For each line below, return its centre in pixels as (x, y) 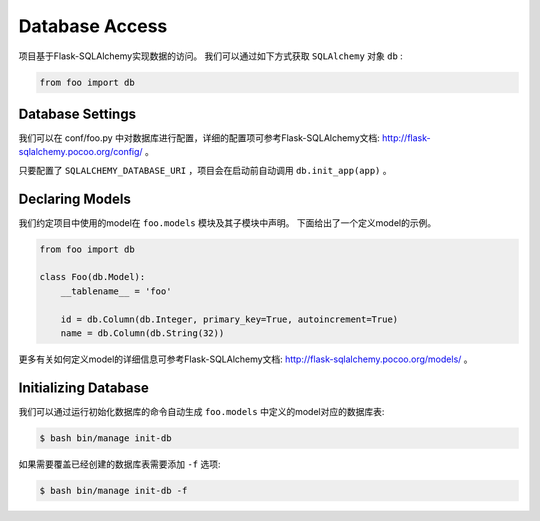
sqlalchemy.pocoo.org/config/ (81, 152)
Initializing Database (83, 387)
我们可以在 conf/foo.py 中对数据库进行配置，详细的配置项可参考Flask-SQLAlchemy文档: (199, 138)
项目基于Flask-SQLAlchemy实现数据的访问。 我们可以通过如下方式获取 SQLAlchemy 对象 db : (211, 56)
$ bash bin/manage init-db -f (113, 490)
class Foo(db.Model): (92, 277)
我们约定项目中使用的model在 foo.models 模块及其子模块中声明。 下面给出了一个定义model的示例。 (227, 222)
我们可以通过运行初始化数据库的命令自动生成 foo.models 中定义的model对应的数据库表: (201, 411)
